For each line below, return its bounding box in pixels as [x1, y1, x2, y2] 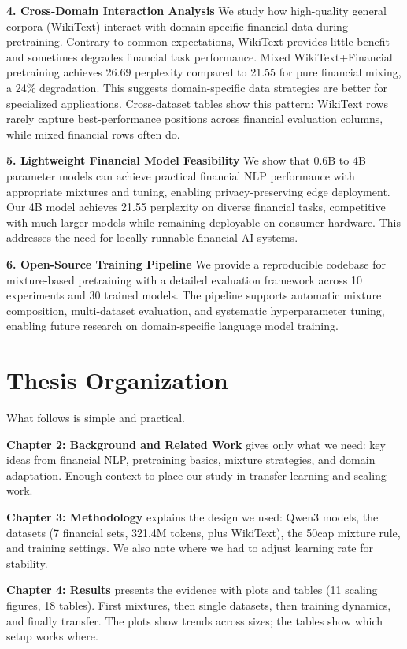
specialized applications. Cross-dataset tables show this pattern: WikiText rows [6, 95, 388, 111]
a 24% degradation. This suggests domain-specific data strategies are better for [6, 79, 388, 95]
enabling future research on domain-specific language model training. [6, 317, 339, 334]
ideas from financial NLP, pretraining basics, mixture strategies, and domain [6, 451, 376, 468]
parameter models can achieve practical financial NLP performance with [6, 167, 355, 184]
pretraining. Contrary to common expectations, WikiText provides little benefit [6, 33, 390, 50]
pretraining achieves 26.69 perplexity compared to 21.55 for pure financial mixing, [6, 64, 401, 80]
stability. [6, 554, 48, 571]
